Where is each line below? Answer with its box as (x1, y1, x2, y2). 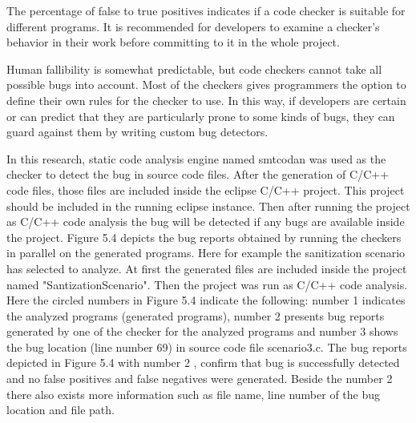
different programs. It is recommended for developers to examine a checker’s (6, 18, 380, 34)
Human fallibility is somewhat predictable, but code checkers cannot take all (6, 60, 382, 77)
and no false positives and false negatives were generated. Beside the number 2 (6, 370, 393, 387)
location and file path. (6, 401, 115, 418)
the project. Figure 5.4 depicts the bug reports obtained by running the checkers (6, 228, 402, 245)
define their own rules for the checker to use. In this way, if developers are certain (6, 91, 406, 108)
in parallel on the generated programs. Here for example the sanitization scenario (6, 244, 406, 261)
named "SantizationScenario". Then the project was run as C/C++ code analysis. (6, 276, 408, 292)
